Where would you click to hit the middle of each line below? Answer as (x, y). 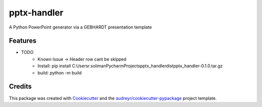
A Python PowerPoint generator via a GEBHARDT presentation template (81, 27)
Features (23, 41)
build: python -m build (60, 73)
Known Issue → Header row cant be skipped (82, 59)
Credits (20, 86)
